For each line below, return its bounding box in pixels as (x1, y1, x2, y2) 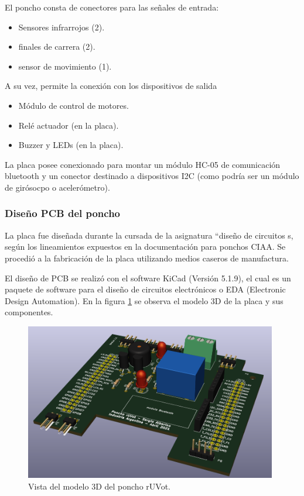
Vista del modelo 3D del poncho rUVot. (28, 480, 170, 492)
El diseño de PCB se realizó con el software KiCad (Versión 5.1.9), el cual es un (5, 271, 291, 284)
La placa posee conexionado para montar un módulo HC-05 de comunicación (5, 158, 281, 170)
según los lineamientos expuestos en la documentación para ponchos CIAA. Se (5, 240, 286, 253)
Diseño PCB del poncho (5, 206, 121, 221)
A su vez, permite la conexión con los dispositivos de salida (5, 80, 217, 92)
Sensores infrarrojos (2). (18, 20, 105, 33)
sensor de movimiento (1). (18, 60, 112, 72)
